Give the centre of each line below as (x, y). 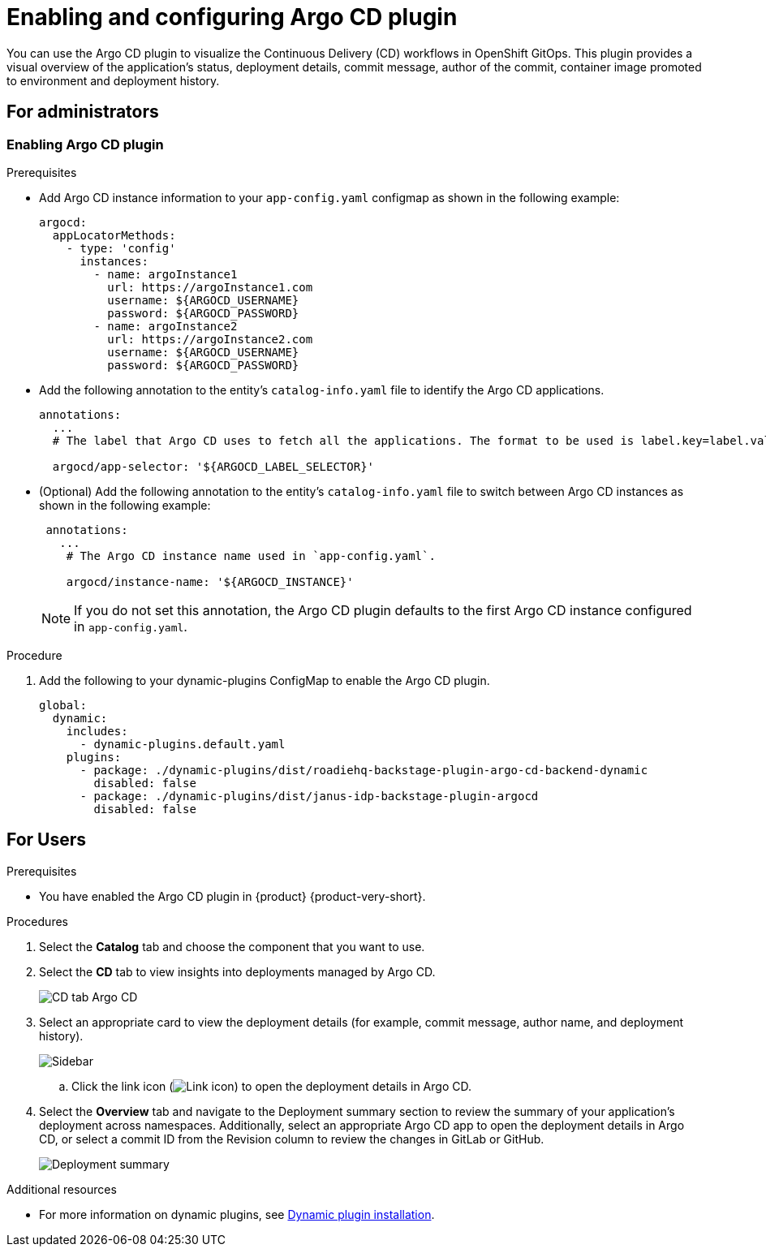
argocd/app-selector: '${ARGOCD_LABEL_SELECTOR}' (213, 466)
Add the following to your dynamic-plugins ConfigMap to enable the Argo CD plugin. (265, 680)
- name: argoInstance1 (166, 274)
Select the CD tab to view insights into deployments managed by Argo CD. (237, 971)
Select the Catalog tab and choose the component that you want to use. (232, 946)
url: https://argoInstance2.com (210, 339)
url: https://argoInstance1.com (210, 287)
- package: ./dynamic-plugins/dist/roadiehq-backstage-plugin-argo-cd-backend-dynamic (364, 770)
